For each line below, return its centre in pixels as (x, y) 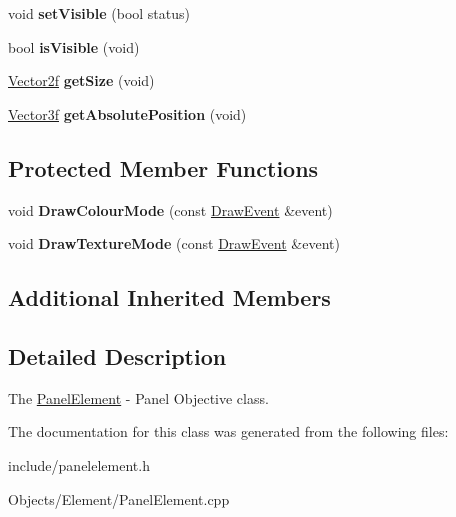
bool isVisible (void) (74, 46)
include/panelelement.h (79, 464)
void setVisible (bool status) (99, 13)
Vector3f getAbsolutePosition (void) (127, 113)
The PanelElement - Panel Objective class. (138, 397)
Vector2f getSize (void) (81, 80)
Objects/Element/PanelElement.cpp (119, 498)
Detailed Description (117, 355)
